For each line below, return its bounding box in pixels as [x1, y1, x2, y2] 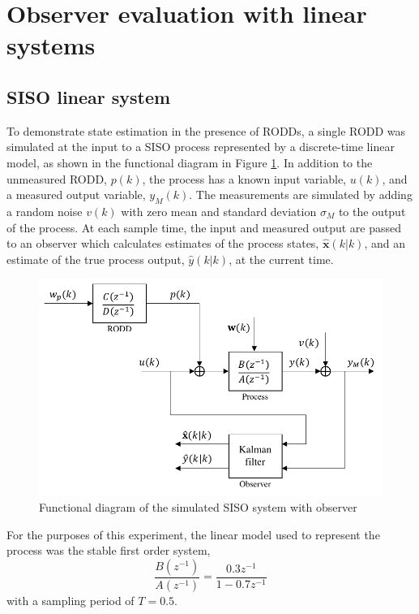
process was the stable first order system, [6, 542, 211, 559]
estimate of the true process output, [6, 250, 185, 267]
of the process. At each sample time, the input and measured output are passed [6, 218, 402, 236]
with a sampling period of [6, 591, 135, 608]
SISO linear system [6, 84, 171, 109]
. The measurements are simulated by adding [189, 186, 413, 203]
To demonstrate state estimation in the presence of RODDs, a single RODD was [6, 122, 406, 139]
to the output [338, 202, 406, 219]
